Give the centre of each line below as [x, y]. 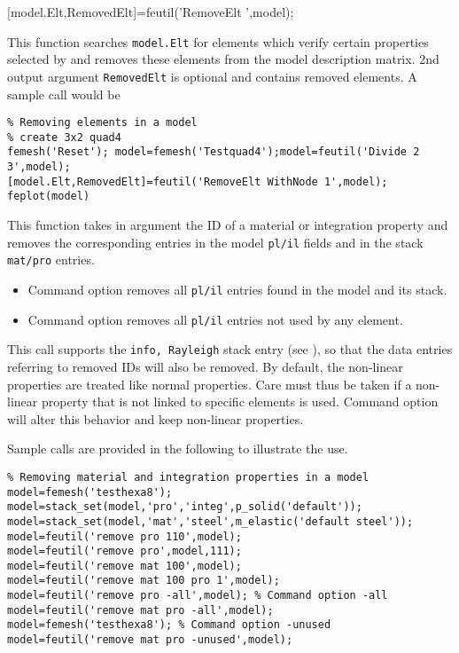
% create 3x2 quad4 [64, 137]
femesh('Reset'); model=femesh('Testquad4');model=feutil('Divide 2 [214, 152]
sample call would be [64, 94]
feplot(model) [49, 197]
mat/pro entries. [51, 260]
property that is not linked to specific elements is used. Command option [240, 401]
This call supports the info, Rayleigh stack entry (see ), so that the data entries [230, 349]
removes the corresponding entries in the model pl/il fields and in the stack [215, 242]
